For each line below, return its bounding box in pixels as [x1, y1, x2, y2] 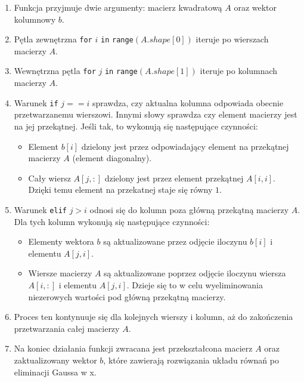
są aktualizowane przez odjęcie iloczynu [103, 235, 247, 248]
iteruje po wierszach [196, 33, 269, 45]
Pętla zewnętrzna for [14, 33, 92, 45]
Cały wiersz [28, 171, 71, 184]
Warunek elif [14, 203, 67, 215]
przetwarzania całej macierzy [14, 322, 120, 334]
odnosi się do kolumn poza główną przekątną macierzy [89, 203, 289, 215]
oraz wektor [234, 1, 277, 13]
